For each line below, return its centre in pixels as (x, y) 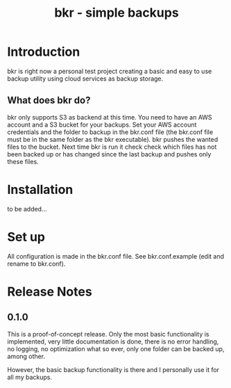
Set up (26, 237)
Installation (40, 189)
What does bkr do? (49, 100)
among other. (26, 356)
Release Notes (50, 292)
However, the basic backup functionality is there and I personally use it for (113, 369)
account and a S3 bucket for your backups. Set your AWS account (102, 124)
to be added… (27, 209)
